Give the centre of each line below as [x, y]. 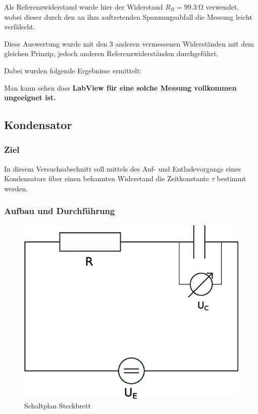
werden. [16, 188]
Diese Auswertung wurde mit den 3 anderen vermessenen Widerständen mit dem [129, 43]
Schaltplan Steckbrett [58, 406]
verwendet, [222, 7]
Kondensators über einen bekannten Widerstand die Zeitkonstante [107, 178]
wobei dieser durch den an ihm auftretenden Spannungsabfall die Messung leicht [128, 16]
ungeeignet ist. [30, 97]
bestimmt [231, 178]
